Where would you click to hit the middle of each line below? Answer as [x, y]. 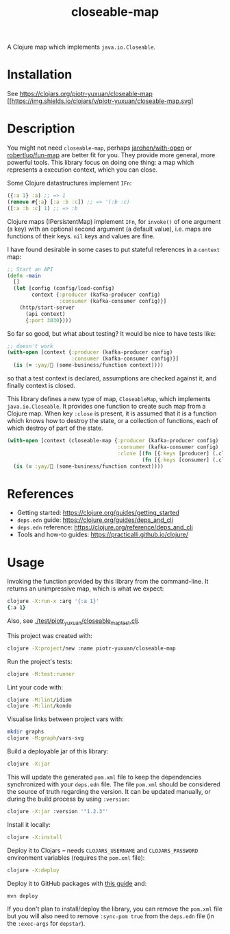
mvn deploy [23, 896]
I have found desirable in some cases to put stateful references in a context [114, 249]
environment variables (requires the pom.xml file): [76, 857]
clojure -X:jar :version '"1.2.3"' [58, 811]
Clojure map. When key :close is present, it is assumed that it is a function [112, 413]
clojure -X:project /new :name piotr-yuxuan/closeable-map [91, 648]
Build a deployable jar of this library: [58, 751]
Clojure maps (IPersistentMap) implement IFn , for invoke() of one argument [114, 221]
